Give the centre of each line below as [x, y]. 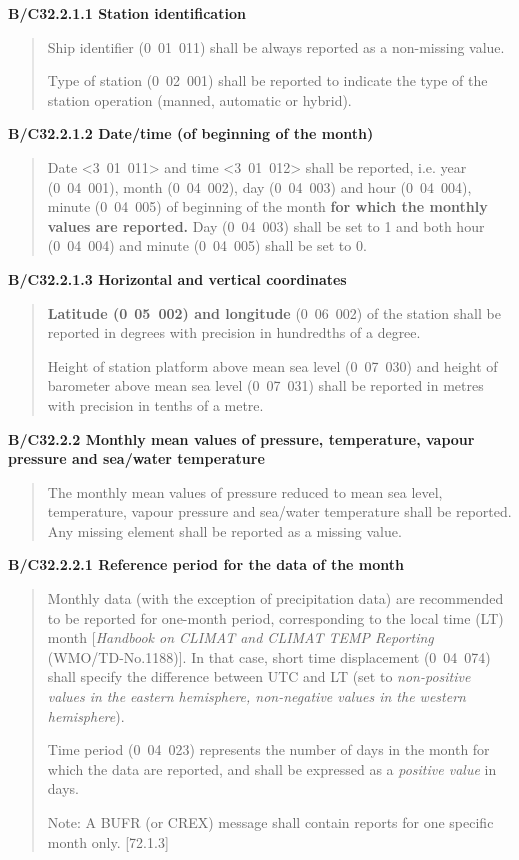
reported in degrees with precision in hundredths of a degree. [234, 332]
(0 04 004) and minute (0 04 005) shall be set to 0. [207, 245]
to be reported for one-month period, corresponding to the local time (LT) [275, 617]
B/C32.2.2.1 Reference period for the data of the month [206, 564]
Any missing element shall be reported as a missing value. [224, 530]
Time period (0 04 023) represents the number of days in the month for [268, 749]
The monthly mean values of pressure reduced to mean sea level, [245, 491]
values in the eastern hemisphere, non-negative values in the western [256, 696]
